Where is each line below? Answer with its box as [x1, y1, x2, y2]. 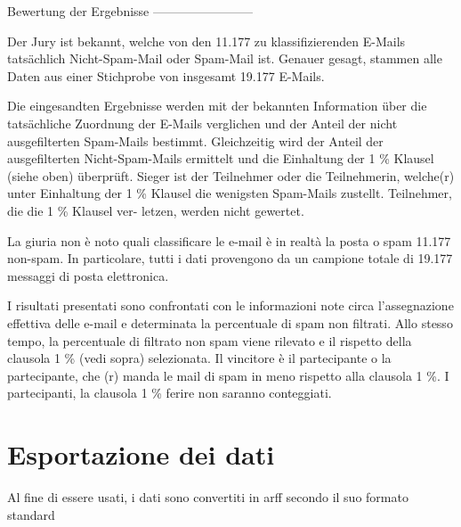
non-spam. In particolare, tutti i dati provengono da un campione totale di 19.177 [7, 249, 453, 268]
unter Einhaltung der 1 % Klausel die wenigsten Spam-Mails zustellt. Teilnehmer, [7, 184, 452, 202]
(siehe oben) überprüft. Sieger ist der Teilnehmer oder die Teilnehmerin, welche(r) [7, 166, 455, 185]
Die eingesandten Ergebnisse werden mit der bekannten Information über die [7, 96, 427, 115]
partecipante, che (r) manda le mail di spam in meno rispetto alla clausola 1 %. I [7, 366, 449, 384]
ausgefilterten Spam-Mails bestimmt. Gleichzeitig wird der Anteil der [7, 131, 384, 150]
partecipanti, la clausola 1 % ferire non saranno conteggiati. [7, 383, 332, 402]
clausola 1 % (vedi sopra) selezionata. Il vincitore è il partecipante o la [7, 349, 392, 367]
